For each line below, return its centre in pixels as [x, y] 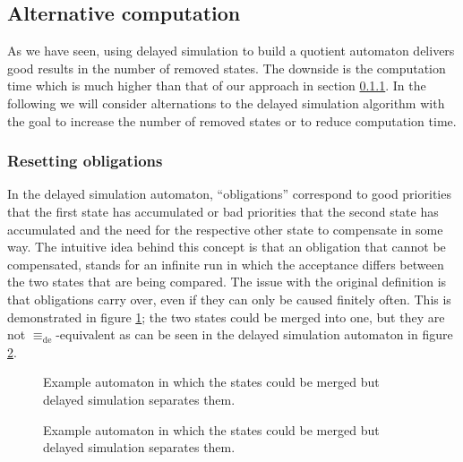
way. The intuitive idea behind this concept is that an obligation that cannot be [227, 247]
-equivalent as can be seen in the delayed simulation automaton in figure [254, 334]
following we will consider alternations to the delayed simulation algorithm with [226, 103]
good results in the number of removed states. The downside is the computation [227, 68]
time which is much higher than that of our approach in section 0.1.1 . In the [217, 86]
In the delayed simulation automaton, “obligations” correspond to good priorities [229, 194]
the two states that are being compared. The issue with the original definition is [227, 282]
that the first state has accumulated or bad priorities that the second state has [223, 211]
